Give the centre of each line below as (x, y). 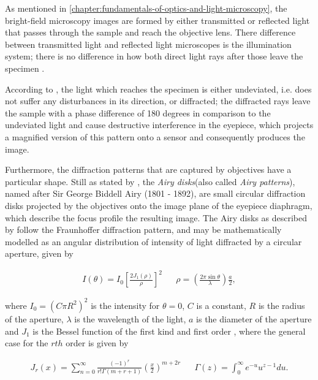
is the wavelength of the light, (130, 318)
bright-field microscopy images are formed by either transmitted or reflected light (157, 20)
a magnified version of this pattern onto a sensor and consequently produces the (155, 136)
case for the (27, 343)
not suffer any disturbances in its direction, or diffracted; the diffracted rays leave (158, 101)
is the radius (282, 305)
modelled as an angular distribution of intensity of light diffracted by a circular (153, 241)
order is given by (97, 343)
